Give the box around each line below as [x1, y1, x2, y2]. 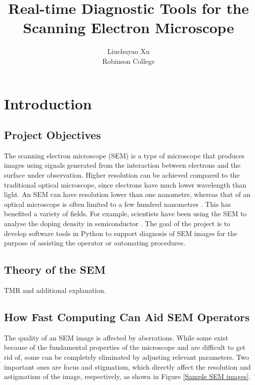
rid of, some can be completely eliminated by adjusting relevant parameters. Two [4, 352, 249, 362]
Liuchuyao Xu [107, 46, 150, 56]
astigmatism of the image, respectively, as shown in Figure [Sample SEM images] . [4, 371, 251, 382]
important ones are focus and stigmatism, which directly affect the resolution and [4, 361, 251, 372]
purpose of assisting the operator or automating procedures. [4, 238, 185, 248]
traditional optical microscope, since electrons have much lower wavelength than [4, 179, 247, 190]
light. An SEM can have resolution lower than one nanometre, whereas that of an [4, 189, 251, 199]
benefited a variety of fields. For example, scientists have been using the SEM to [4, 208, 247, 219]
